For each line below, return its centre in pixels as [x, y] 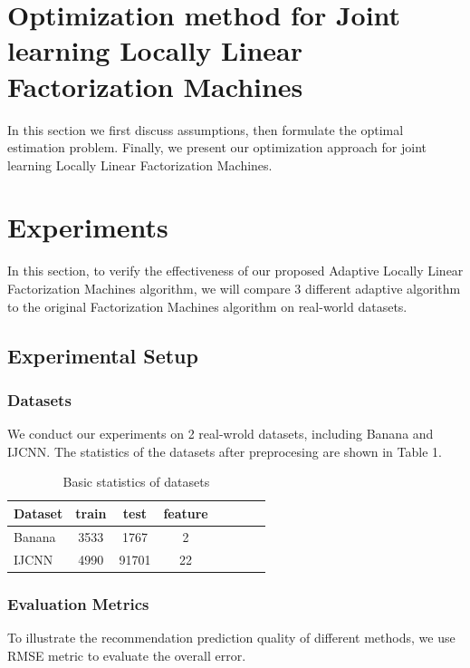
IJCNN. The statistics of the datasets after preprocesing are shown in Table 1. [225, 451]
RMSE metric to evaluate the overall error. [127, 655]
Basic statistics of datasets [136, 482]
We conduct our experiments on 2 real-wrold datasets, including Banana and [221, 434]
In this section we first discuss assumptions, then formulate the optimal [206, 129]
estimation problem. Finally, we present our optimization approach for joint [217, 147]
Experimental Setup [103, 355]
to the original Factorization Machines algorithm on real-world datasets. [207, 306]
